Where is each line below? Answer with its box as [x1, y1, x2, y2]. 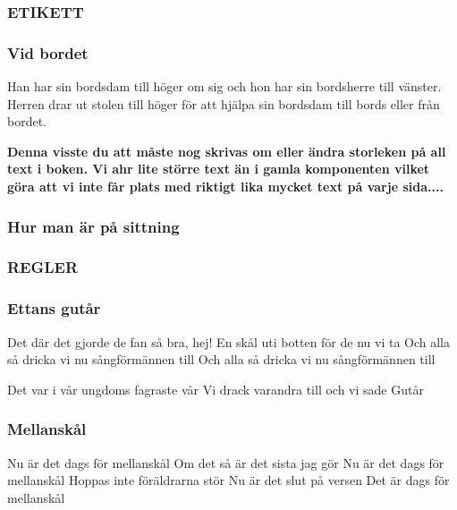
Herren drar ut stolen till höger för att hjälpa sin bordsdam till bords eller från [7, 94, 440, 113]
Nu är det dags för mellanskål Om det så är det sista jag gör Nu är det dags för [7, 453, 444, 472]
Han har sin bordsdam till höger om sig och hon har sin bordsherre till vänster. [7, 77, 442, 96]
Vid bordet [7, 41, 89, 64]
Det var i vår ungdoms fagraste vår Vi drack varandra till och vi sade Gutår [7, 379, 424, 398]
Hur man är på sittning [7, 215, 180, 237]
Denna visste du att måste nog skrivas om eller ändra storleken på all [7, 141, 446, 160]
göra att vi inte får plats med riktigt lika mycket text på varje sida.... [7, 177, 444, 196]
